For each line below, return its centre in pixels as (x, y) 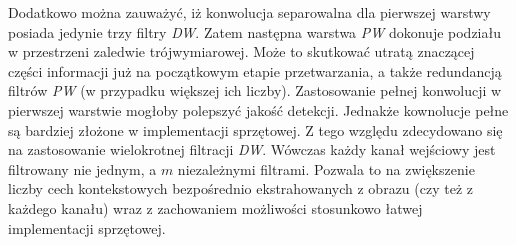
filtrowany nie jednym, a (82, 168)
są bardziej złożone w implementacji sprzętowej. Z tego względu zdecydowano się (255, 129)
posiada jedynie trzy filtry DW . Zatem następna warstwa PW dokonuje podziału (254, 31)
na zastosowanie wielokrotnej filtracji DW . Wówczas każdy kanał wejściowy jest (252, 149)
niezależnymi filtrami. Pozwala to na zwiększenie (326, 168)
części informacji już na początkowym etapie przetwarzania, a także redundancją (255, 70)
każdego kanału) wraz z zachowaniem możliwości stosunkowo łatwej (215, 207)
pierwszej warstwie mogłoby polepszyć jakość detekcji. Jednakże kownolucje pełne (258, 109)
